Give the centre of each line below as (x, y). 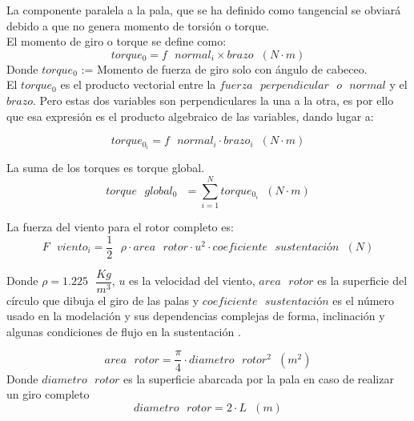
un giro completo (48, 394)
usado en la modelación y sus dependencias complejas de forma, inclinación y (196, 316)
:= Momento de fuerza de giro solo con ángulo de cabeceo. (224, 68)
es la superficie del (362, 281)
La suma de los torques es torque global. (106, 168)
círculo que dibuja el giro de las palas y (103, 300)
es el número (364, 300)
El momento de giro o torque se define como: (117, 41)
